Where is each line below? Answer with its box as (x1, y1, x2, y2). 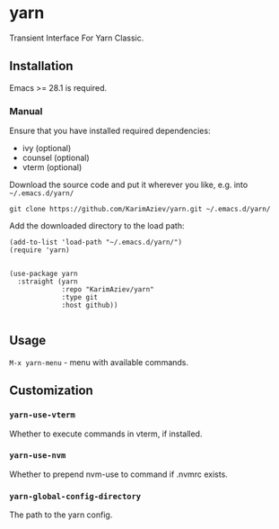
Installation (9, 58, 74, 74)
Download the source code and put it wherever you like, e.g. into (9, 179, 248, 191)
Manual (9, 104, 43, 117)
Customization (9, 383, 94, 399)
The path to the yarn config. (9, 509, 113, 520)
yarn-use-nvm (9, 451, 66, 461)
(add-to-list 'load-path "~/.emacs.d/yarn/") (9, 238, 182, 247)
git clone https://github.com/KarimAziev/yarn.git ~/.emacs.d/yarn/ (9, 205, 271, 214)
